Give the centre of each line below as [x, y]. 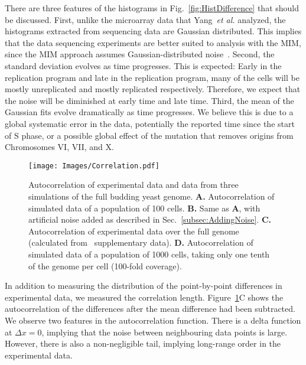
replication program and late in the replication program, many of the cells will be [152, 77]
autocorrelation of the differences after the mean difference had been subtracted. [150, 309]
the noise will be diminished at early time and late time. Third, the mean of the [149, 100]
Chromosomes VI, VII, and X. [59, 147]
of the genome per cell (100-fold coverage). [105, 265]
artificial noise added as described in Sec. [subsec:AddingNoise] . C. [150, 219]
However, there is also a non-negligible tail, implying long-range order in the [143, 343]
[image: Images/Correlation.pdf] [94, 166]
